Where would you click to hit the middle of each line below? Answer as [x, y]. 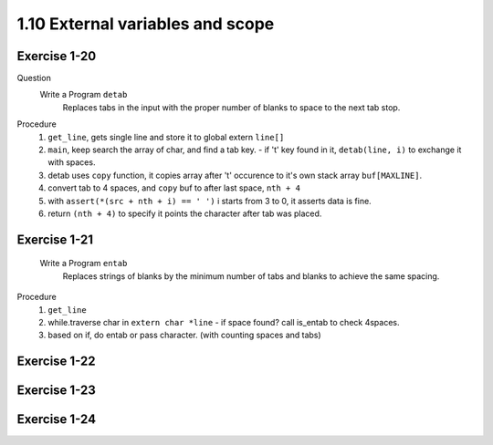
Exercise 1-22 [56, 362]
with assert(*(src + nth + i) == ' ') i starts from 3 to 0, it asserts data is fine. [210, 201]
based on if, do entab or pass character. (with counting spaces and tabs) [184, 335]
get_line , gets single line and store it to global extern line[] [166, 137]
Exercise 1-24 [56, 419]
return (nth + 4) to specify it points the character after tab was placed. [185, 213]
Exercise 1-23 [56, 391]
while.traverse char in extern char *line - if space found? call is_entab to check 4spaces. [224, 322]
